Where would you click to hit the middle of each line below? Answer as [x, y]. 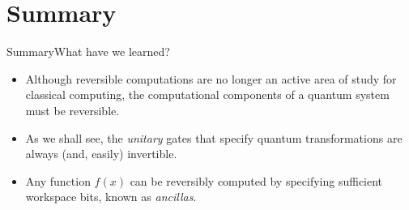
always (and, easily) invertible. [101, 154]
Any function [58, 180]
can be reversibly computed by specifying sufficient [256, 180]
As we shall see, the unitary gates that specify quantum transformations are [214, 137]
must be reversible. [72, 110]
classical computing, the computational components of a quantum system [207, 94]
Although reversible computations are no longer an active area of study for [211, 78]
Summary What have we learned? [88, 51]
